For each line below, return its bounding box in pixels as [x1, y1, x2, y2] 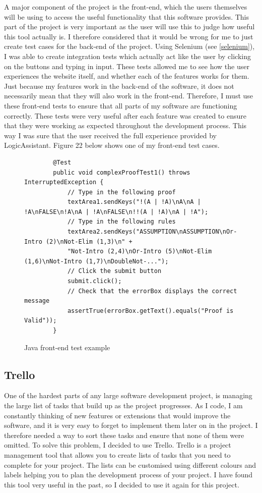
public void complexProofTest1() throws [53, 169, 190, 176]
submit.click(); [67, 278, 122, 285]
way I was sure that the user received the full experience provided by [4, 130, 217, 140]
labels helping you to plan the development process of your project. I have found [4, 469, 253, 480]
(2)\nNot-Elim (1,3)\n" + [45, 238, 133, 245]
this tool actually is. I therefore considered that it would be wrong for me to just [4, 31, 253, 41]
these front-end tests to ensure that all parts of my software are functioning [4, 100, 237, 111]
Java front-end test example [24, 342, 110, 352]
